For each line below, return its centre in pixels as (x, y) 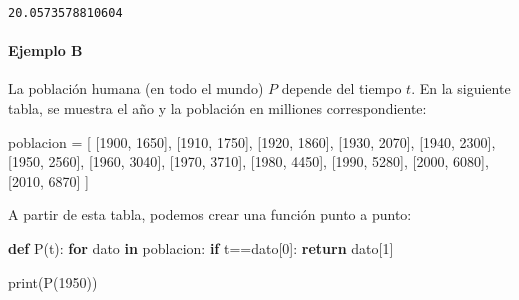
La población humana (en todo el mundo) (136, 88)
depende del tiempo (341, 88)
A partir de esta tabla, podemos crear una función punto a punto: (210, 214)
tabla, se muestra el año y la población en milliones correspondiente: (217, 108)
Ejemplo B (45, 50)
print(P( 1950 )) (53, 281)
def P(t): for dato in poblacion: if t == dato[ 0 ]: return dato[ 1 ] (201, 248)
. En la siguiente (461, 88)
